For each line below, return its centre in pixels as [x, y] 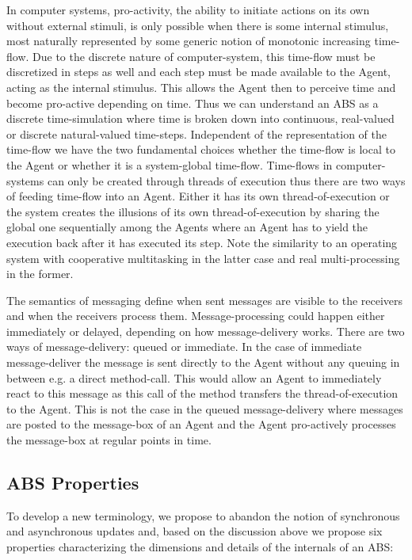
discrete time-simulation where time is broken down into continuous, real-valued [200, 118]
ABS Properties [73, 483]
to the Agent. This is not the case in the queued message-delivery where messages [205, 408]
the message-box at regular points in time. [109, 440]
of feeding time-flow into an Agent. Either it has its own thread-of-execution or [198, 196]
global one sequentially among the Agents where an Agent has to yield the [187, 227]
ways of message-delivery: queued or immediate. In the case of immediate [184, 347]
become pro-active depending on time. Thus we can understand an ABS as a [193, 103]
